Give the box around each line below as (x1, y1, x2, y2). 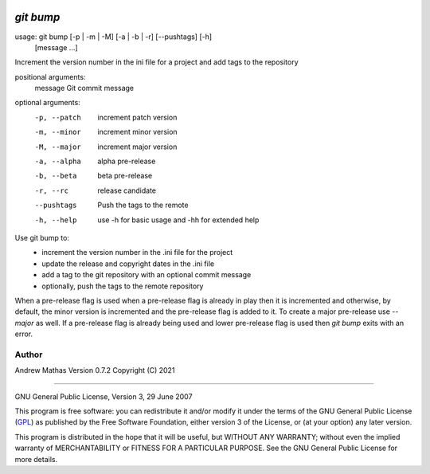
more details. (14, 454, 58, 464)
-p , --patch (34, 112, 81, 122)
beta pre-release (97, 171, 153, 181)
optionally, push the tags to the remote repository (41, 281, 204, 291)
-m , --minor (34, 127, 81, 137)
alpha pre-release (97, 156, 156, 166)
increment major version (97, 142, 178, 151)
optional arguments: (14, 98, 81, 108)
